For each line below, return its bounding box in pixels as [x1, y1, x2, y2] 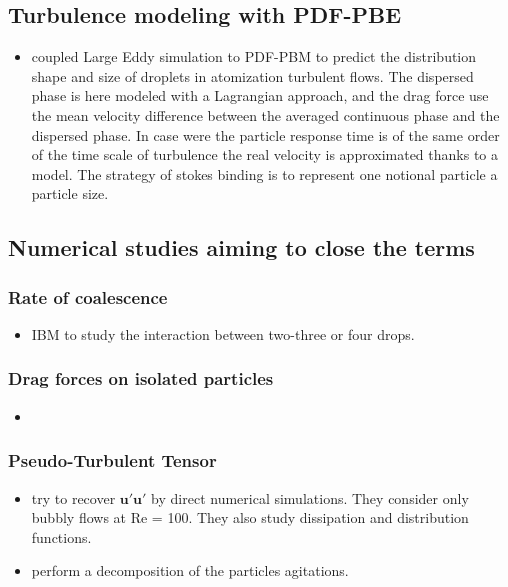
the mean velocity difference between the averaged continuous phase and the [31, 104, 500, 125]
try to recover [31, 487, 116, 508]
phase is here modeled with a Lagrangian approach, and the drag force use [31, 85, 489, 106]
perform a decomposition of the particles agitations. [31, 560, 349, 581]
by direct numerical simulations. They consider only [151, 487, 469, 508]
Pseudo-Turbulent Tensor [8, 448, 217, 473]
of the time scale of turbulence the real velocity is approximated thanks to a [31, 144, 499, 165]
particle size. [31, 183, 109, 204]
